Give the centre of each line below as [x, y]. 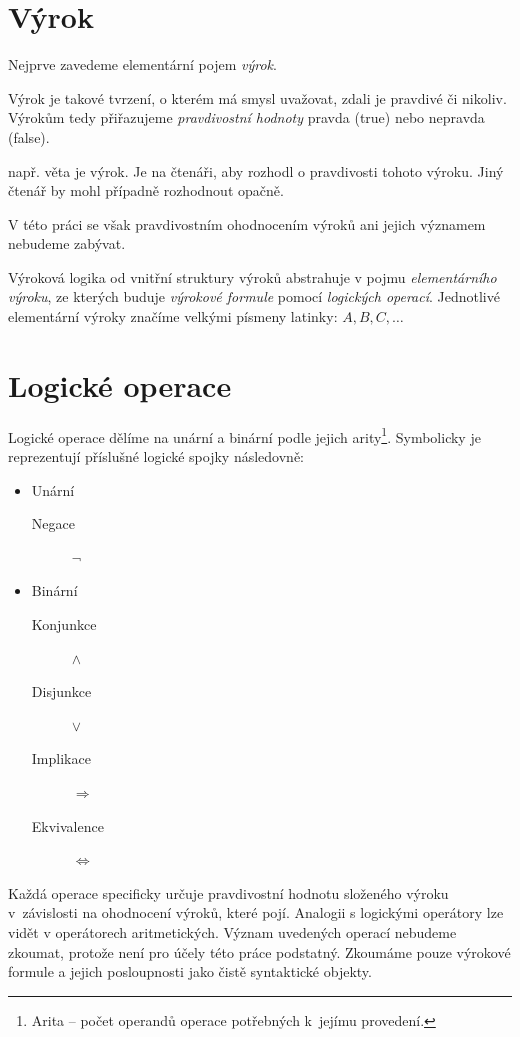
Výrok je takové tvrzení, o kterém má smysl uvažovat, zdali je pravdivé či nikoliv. [257, 97]
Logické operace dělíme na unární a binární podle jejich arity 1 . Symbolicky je [244, 435]
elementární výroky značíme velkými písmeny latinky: [173, 316]
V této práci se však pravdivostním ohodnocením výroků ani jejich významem [247, 223]
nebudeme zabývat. [67, 243]
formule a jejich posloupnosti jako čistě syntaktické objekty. [190, 971]
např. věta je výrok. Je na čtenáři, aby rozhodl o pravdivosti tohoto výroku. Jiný [256, 170]
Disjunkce [61, 691]
